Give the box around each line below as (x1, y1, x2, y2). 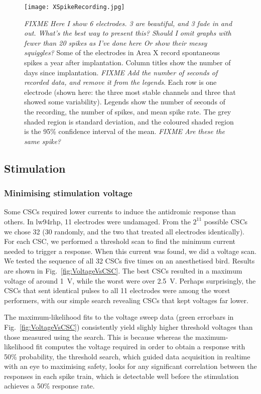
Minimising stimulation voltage (4, 187, 133, 199)
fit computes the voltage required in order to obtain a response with (36, 341, 245, 352)
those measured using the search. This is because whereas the (4, 331, 193, 342)
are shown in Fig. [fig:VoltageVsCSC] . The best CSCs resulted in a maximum (4, 265, 242, 276)
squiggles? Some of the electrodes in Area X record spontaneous (24, 47, 220, 58)
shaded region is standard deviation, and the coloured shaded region (24, 116, 234, 126)
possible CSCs (204, 216, 248, 226)
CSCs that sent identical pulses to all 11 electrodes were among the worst (4, 285, 230, 296)
